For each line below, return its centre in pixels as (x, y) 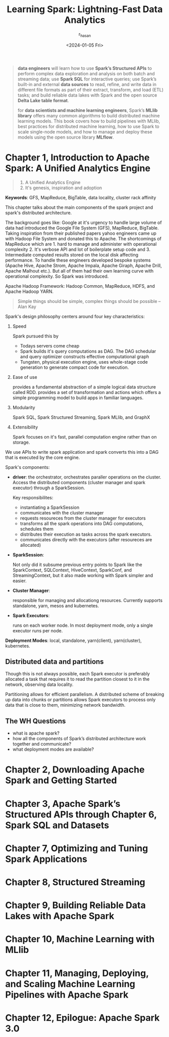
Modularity (24, 407)
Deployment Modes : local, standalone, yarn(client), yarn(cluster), (74, 640)
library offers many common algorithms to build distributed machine (89, 115)
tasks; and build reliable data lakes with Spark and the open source (87, 95)
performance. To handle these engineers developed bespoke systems (78, 260)
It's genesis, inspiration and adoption (64, 188)
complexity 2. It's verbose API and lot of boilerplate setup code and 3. (78, 249)
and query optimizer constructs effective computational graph (84, 356)
